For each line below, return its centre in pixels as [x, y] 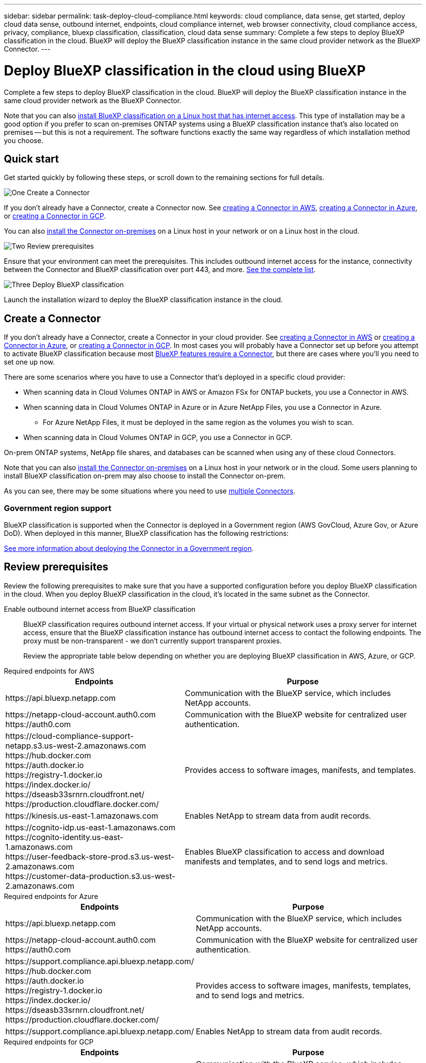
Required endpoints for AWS [49, 671]
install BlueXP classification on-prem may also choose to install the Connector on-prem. [145, 476]
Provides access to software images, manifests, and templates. [301, 770]
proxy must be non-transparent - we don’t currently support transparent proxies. [153, 641]
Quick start [31, 159]
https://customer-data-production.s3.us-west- [90, 876]
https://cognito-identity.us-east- [64, 837]
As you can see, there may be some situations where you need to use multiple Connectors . [150, 491]
